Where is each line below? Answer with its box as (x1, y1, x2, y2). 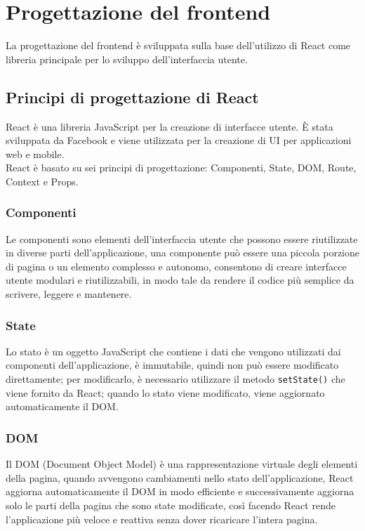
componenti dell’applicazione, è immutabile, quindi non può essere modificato (6, 358, 339, 372)
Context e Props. (6, 173, 79, 188)
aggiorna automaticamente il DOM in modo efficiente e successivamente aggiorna (6, 484, 354, 499)
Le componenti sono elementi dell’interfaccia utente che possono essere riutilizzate (6, 231, 358, 246)
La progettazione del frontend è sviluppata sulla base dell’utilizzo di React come (6, 38, 351, 53)
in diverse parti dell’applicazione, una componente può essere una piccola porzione (6, 245, 360, 260)
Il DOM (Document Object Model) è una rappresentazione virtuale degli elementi (6, 457, 358, 471)
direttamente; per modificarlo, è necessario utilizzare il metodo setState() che (6, 372, 345, 386)
